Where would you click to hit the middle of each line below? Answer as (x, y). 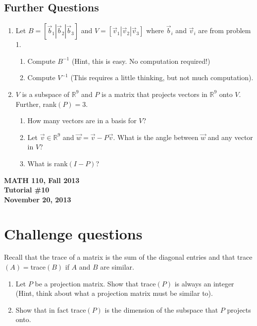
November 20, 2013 (38, 199)
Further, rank (36, 104)
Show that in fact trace (51, 309)
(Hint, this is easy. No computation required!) (141, 61)
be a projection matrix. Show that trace (95, 283)
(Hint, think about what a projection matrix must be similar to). (114, 293)
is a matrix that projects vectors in (154, 94)
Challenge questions (73, 233)
